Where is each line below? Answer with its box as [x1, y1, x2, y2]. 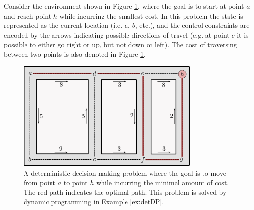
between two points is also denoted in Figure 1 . [4, 48, 146, 59]
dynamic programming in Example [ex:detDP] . [24, 196, 164, 207]
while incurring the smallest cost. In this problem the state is [59, 10, 243, 21]
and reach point [4, 10, 51, 21]
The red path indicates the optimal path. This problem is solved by [24, 187, 227, 197]
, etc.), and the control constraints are [135, 20, 250, 30]
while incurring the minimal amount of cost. [96, 177, 229, 187]
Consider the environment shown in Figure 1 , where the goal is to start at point [4, 1, 244, 11]
